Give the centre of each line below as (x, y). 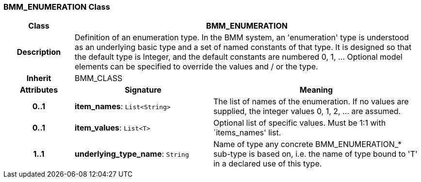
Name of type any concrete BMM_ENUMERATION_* (308, 144)
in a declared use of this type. (267, 164)
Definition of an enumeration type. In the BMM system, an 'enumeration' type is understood (242, 38)
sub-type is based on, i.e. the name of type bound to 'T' (315, 154)
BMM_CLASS (98, 78)
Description (39, 52)
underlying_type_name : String (132, 154)
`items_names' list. (247, 133)
